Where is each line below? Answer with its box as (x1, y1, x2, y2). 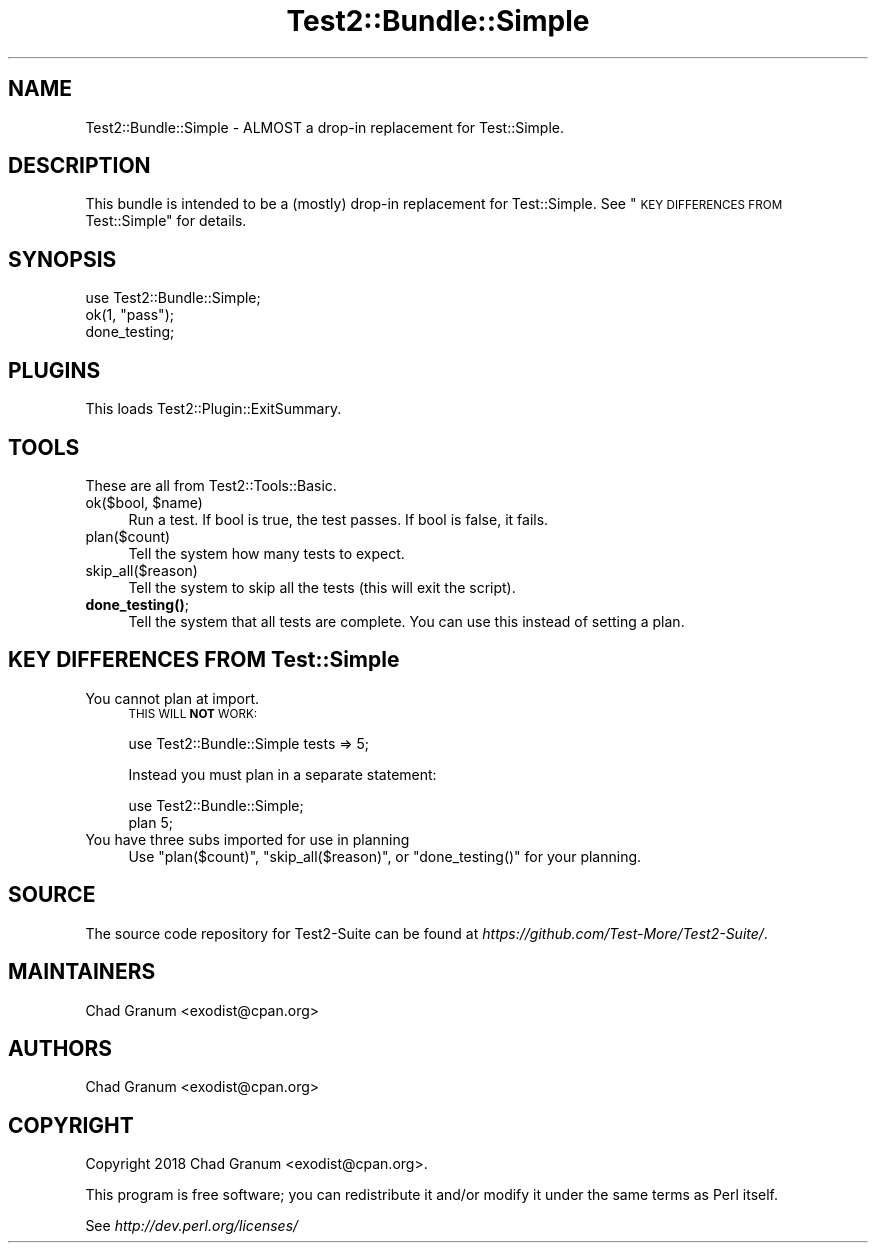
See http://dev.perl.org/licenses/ (85, 1217, 299, 1235)
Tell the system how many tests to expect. (128, 544, 405, 562)
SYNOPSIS (8, 246, 117, 272)
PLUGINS (8, 357, 101, 383)
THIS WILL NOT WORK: (128, 706, 258, 721)
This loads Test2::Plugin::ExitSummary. (85, 400, 342, 418)
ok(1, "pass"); (85, 306, 174, 324)
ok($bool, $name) (85, 493, 203, 511)
